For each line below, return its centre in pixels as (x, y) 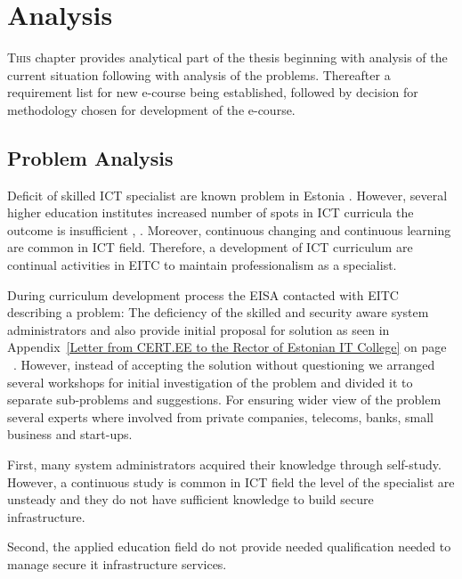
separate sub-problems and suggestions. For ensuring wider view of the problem (224, 400)
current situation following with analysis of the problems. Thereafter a (199, 74)
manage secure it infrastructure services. (117, 563)
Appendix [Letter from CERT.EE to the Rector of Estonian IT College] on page (227, 347)
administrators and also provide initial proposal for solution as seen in (199, 329)
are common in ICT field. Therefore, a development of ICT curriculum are (210, 247)
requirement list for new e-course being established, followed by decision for (213, 92)
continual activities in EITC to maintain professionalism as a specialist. (202, 265)
